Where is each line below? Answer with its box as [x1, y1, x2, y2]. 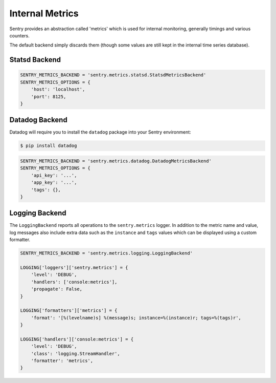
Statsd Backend [9, 55, 61, 64]
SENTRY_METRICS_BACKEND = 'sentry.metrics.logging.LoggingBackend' [20, 250, 193, 256]
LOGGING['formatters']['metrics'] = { [20, 308, 118, 313]
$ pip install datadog [20, 143, 77, 148]
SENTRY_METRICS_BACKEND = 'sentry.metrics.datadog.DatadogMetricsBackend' [20, 158, 212, 164]
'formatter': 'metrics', [31, 358, 94, 364]
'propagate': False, [31, 286, 83, 292]
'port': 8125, [31, 94, 66, 99]
